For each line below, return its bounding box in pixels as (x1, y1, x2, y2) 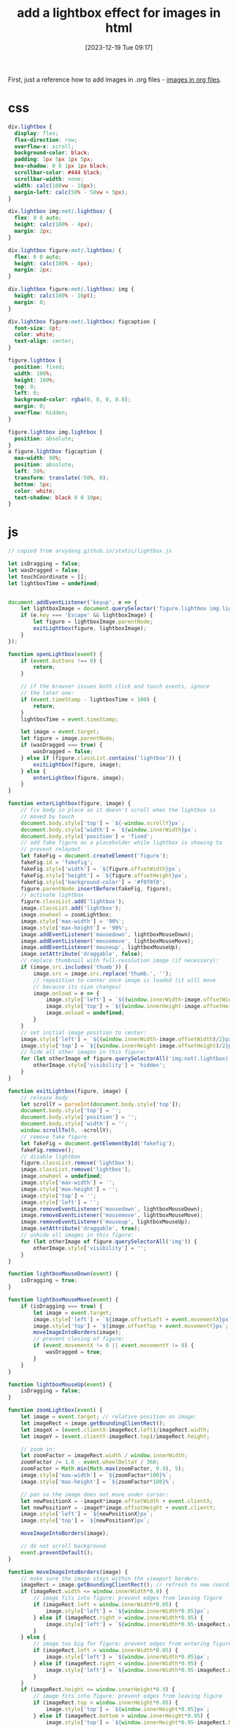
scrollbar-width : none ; (14, 175, 84, 182)
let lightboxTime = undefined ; (8, 579, 100, 587)
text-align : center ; (14, 338, 75, 345)
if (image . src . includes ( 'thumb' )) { (20, 964, 129, 971)
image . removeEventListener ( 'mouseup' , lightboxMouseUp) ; (20, 1218, 191, 1226)
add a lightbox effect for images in (17, 5, 221, 21)
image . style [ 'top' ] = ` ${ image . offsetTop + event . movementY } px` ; (33, 1322, 229, 1330)
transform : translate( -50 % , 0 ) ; (14, 474, 110, 481)
